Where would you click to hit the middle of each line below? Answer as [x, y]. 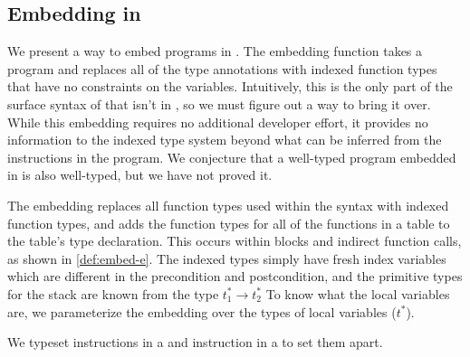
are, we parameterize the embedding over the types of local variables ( [202, 311]
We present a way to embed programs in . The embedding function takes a [215, 51]
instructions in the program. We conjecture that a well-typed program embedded [232, 157]
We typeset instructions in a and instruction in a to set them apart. [195, 342]
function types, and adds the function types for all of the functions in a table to [229, 223]
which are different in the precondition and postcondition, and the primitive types [235, 276]
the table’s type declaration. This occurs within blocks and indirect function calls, [235, 241]
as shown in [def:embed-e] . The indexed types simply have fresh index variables [227, 258]
